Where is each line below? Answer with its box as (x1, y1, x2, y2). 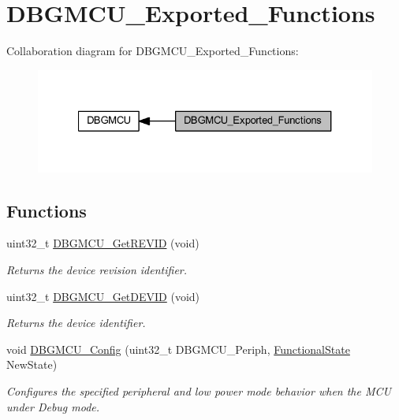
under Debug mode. (6, 398, 100, 414)
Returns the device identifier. (6, 314, 146, 331)
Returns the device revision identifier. (6, 262, 188, 278)
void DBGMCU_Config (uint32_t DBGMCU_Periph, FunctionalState (6, 340, 350, 357)
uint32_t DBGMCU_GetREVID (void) (6, 235, 199, 251)
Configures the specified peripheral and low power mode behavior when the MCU (6, 383, 391, 399)
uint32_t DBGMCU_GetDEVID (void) (6, 288, 200, 304)
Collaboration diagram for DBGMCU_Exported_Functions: (6, 43, 299, 59)
